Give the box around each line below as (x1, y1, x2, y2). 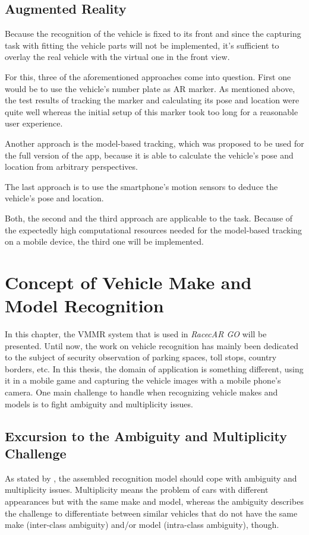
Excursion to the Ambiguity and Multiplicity (5, 426, 287, 445)
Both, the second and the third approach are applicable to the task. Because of (5, 211, 293, 224)
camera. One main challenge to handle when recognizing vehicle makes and (5, 385, 278, 398)
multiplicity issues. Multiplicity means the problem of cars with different (5, 483, 269, 496)
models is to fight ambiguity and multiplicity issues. (5, 397, 193, 410)
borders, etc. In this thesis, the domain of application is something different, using (5, 362, 304, 375)
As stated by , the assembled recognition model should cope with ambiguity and (5, 471, 297, 484)
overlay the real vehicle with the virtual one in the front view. (5, 50, 230, 63)
